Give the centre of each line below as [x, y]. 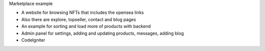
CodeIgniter [33, 40]
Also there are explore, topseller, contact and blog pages [79, 19]
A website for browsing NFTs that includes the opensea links [83, 13]
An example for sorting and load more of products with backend [86, 26]
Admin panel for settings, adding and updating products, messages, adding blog [103, 33]
